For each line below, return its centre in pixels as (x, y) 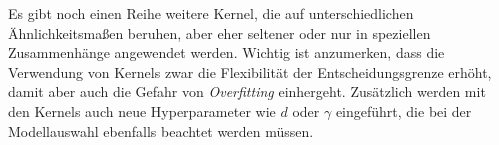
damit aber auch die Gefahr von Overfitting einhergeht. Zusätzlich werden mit (247, 91)
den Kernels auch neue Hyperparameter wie (142, 110)
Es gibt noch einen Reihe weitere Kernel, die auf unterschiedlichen (211, 13)
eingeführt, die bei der (403, 110)
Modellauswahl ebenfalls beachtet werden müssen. (161, 130)
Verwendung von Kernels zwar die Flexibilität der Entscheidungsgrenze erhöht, (250, 71)
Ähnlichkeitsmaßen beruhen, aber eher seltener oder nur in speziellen (219, 32)
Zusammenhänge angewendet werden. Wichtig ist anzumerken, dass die (226, 52)
